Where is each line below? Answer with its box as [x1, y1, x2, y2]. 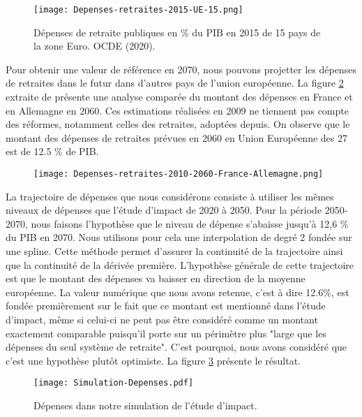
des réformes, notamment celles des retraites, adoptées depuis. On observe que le [6, 117, 350, 131]
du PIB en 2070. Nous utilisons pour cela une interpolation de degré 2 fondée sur [6, 230, 352, 244]
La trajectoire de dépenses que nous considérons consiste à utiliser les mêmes [6, 189, 334, 203]
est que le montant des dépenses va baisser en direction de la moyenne [6, 271, 306, 286]
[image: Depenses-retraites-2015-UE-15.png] [33, 5, 243, 15]
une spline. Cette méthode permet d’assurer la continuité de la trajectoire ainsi [6, 244, 343, 258]
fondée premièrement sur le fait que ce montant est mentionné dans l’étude [6, 298, 326, 313]
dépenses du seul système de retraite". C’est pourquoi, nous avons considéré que [6, 339, 347, 354]
